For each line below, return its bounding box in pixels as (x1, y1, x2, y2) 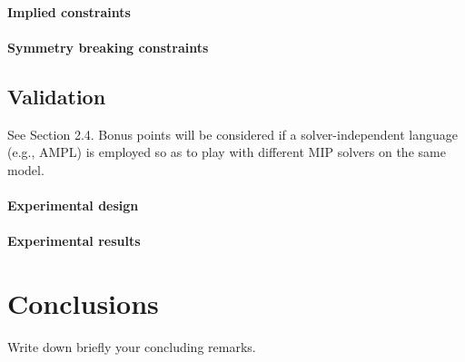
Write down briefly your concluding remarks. (7, 337, 256, 356)
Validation (7, 82, 106, 110)
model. (7, 160, 45, 179)
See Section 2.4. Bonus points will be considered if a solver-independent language (7, 124, 459, 143)
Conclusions (7, 284, 159, 321)
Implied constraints (7, 2, 131, 21)
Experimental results (7, 231, 141, 250)
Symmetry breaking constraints (7, 37, 209, 56)
